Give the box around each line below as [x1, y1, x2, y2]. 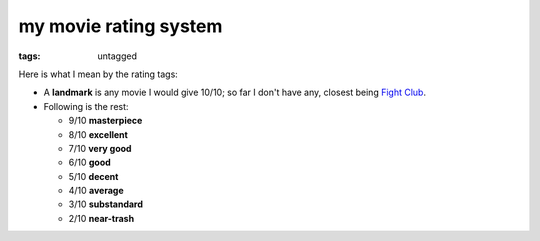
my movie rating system [18, 15, 223, 37]
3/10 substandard [68, 198, 144, 210]
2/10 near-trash [68, 212, 135, 224]
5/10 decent [68, 170, 119, 182]
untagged [97, 50, 137, 62]
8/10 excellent [68, 128, 129, 140]
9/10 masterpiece [68, 115, 143, 127]
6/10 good [68, 156, 112, 169]
